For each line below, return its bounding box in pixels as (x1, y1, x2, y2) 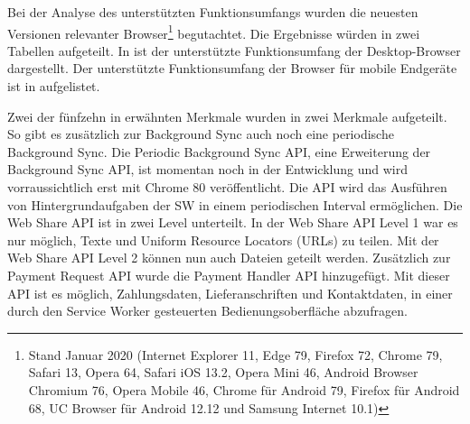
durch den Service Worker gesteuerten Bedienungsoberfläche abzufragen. (7, 301, 408, 320)
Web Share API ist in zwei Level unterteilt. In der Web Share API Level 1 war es (7, 213, 458, 232)
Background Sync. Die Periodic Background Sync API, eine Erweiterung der (7, 142, 431, 161)
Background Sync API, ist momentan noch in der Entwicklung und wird (7, 160, 408, 179)
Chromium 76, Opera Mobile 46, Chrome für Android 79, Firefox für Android (28, 380, 460, 399)
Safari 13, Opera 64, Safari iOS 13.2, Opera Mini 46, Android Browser (28, 363, 418, 382)
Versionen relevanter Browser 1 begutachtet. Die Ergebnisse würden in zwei (7, 21, 420, 42)
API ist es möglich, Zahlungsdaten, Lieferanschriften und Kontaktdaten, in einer (7, 283, 453, 302)
